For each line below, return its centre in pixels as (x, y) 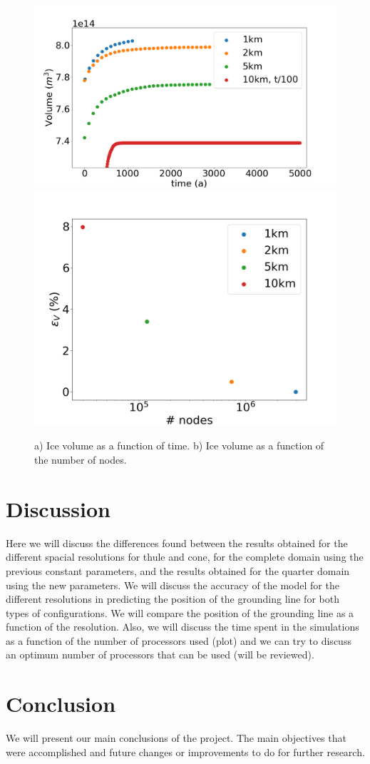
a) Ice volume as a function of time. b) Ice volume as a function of (179, 445)
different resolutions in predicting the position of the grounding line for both (173, 599)
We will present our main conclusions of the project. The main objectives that (176, 738)
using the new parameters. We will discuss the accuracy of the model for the (173, 585)
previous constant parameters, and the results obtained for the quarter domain (178, 570)
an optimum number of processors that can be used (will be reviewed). (160, 655)
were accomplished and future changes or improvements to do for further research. (185, 752)
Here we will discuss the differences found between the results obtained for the (177, 543)
